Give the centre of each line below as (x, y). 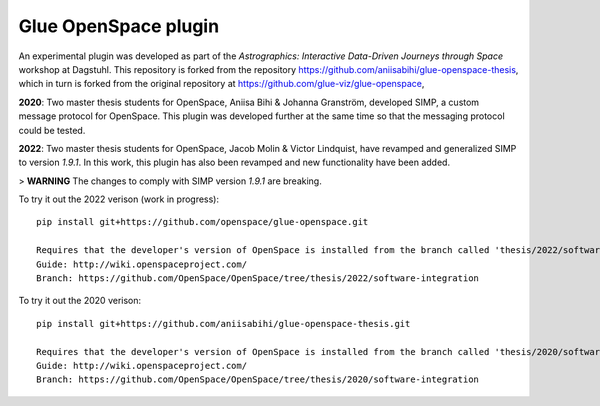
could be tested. (52, 130)
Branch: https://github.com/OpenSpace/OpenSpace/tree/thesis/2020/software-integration (258, 379)
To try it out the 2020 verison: (80, 301)
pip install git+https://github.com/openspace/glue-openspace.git (202, 222)
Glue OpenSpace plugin (119, 26)
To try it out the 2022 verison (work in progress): (119, 199)
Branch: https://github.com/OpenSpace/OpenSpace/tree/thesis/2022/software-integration (258, 278)
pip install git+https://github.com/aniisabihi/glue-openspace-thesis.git (223, 323)
